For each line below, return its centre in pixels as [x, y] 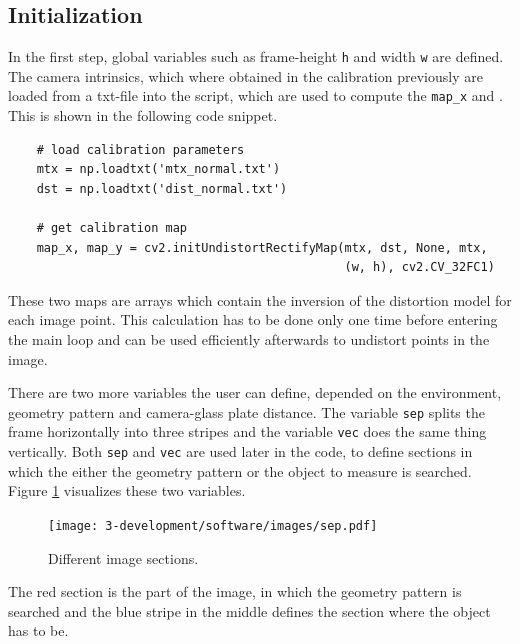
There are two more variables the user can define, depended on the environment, [255, 392]
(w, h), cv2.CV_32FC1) [419, 267]
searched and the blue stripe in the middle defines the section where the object [249, 610]
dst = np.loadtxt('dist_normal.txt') [162, 188]
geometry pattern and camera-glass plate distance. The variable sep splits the [246, 411]
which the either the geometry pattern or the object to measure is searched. [240, 470]
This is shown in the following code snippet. [143, 115]
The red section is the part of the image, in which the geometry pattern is [235, 591]
